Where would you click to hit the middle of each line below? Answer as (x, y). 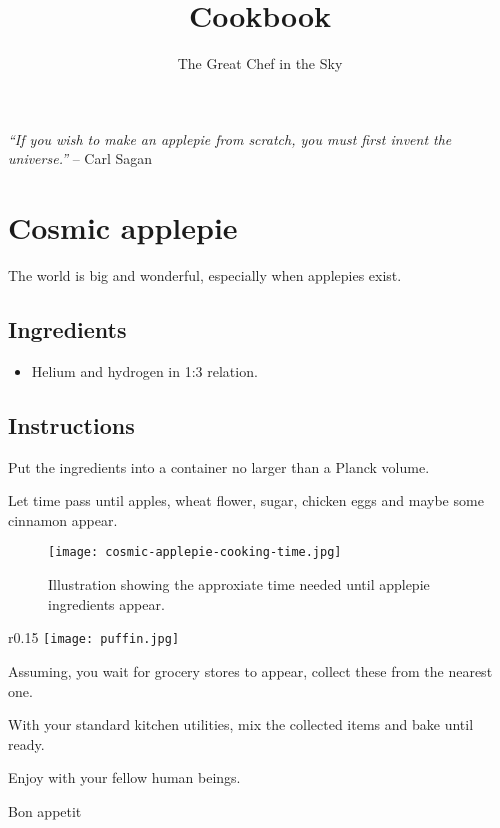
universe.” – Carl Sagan (80, 158)
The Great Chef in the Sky (260, 63)
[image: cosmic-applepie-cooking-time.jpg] (195, 552)
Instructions (71, 424)
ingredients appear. (106, 603)
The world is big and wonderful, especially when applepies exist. (205, 275)
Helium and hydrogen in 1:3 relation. (144, 370)
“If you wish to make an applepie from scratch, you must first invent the (230, 138)
